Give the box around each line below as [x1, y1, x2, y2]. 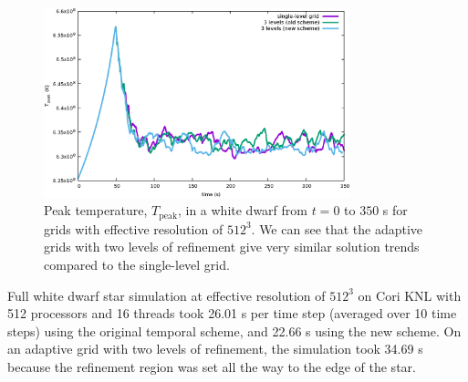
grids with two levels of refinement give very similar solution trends [44, 237, 420, 256]
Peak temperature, [44, 201, 148, 220]
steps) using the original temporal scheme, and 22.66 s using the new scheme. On [7, 321, 462, 340]
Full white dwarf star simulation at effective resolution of [7, 285, 326, 305]
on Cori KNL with [358, 285, 462, 305]
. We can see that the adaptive [251, 219, 423, 238]
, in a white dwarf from [177, 201, 307, 220]
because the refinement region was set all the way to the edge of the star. [7, 356, 416, 376]
